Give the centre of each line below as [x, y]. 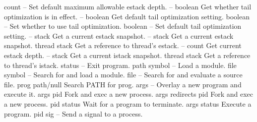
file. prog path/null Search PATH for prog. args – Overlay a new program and [123, 84]
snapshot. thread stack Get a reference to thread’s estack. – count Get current [123, 45]
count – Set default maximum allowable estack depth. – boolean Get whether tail [128, 6]
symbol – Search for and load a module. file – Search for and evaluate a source [123, 75]
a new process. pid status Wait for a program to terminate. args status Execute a [128, 103]
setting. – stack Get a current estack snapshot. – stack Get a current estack [119, 35]
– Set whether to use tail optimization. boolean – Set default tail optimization [123, 26]
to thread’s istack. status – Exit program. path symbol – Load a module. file [120, 65]
